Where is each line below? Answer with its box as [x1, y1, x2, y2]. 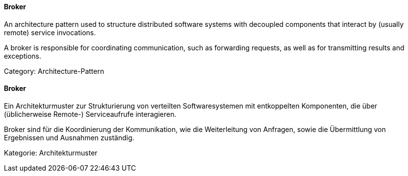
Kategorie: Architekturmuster [4, 148, 98, 157]
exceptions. [4, 51, 41, 60]
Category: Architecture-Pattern [4, 66, 104, 75]
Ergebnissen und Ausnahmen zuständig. [4, 133, 134, 142]
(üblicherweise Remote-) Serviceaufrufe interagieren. [4, 110, 177, 118]
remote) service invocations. [4, 28, 96, 37]
